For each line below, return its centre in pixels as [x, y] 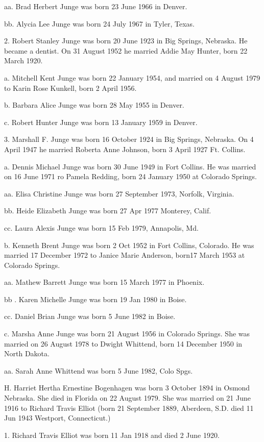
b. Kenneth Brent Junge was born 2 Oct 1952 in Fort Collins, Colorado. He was [129, 245]
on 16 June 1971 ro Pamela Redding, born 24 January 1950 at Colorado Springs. [130, 176]
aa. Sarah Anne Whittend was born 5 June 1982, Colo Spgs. [99, 370]
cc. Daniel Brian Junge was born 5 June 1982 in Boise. [90, 316]
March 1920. [23, 60]
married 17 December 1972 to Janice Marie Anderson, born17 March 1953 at [125, 255]
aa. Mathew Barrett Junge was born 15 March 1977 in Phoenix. [104, 282]
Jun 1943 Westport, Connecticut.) [57, 418]
